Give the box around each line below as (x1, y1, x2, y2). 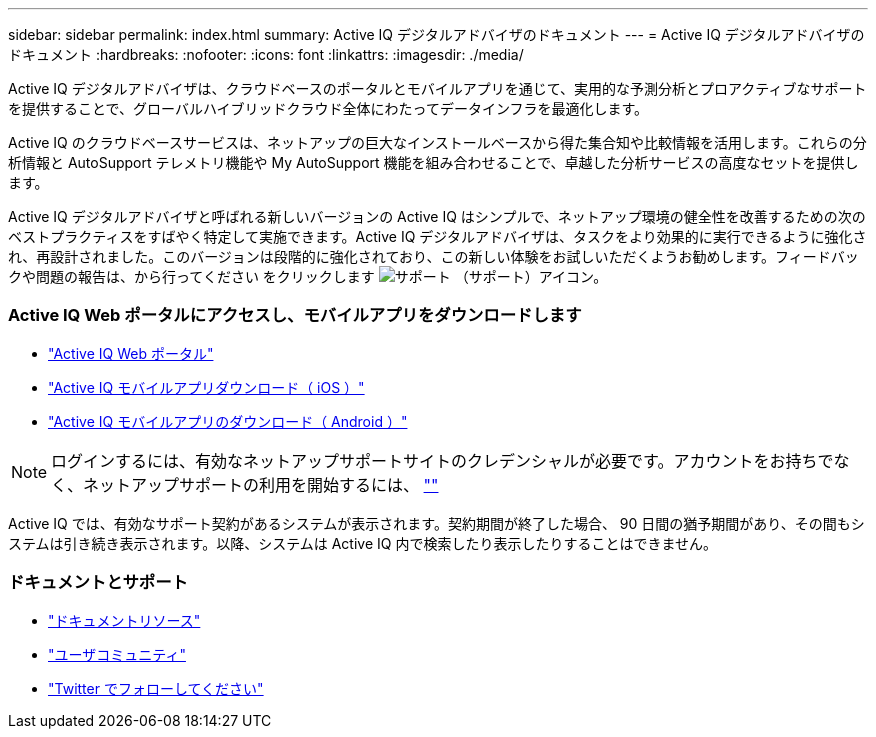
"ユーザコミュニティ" (48, 645, 186, 663)
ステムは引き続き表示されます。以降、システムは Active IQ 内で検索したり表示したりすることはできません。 (8, 534, 717, 552)
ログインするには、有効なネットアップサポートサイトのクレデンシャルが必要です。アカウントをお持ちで (51, 450, 834, 471)
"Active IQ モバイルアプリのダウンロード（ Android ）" (48, 412, 408, 430)
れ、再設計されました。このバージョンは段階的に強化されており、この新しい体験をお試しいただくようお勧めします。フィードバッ (8, 248, 859, 265)
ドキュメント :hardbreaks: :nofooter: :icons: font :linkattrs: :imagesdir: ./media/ (8, 46, 524, 63)
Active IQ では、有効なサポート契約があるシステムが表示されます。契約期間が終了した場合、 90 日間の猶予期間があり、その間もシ (8, 514, 865, 532)
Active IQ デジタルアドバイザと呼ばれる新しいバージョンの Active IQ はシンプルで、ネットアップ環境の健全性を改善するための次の (8, 208, 866, 225)
